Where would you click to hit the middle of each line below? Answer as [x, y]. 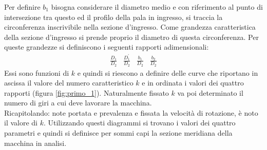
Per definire [22, 7]
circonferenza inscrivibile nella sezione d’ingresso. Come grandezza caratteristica [130, 27]
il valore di [21, 123]
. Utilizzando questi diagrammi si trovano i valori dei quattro [139, 123]
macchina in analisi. [35, 143]
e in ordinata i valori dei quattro [193, 83]
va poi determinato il [210, 92]
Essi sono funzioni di [37, 72]
